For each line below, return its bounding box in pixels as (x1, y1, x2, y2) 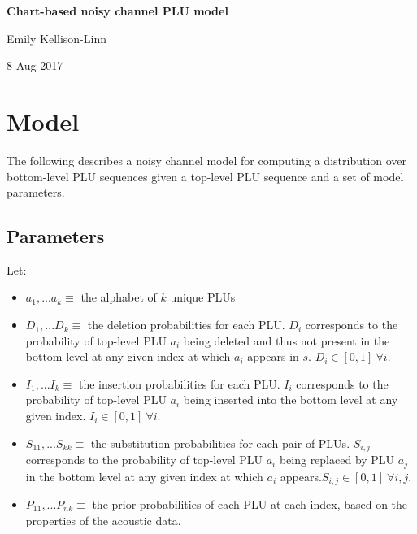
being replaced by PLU (279, 451, 395, 468)
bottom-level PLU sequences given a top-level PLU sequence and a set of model (7, 167, 404, 185)
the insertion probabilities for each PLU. (78, 375, 280, 392)
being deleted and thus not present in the (183, 332, 390, 349)
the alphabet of (80, 289, 157, 306)
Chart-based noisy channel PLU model (7, 2, 228, 19)
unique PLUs (170, 289, 236, 306)
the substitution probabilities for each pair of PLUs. (90, 434, 350, 451)
